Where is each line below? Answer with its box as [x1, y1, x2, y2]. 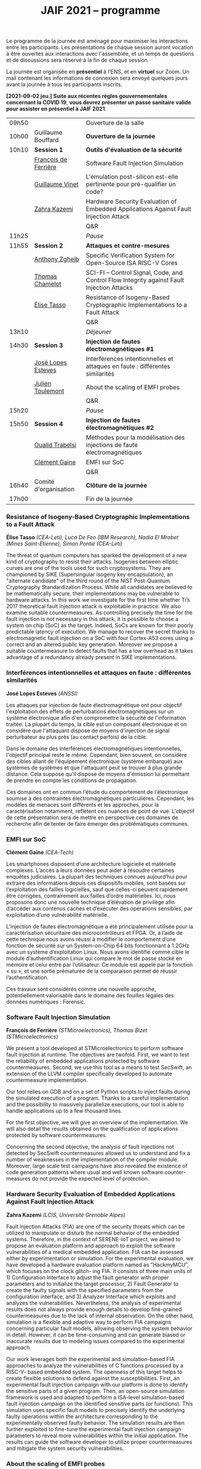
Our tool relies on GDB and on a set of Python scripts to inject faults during [6, 1088, 190, 1096]
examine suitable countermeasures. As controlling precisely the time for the [6, 609, 193, 616]
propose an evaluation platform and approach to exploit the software [6, 1242, 175, 1249]
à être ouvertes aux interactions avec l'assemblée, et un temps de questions [6, 50, 194, 58]
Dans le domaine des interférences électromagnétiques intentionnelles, [6, 744, 182, 752]
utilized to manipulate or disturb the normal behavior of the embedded [6, 1229, 179, 1236]
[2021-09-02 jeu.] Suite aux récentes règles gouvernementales [6, 92, 167, 99]
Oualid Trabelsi [33, 441, 77, 450]
